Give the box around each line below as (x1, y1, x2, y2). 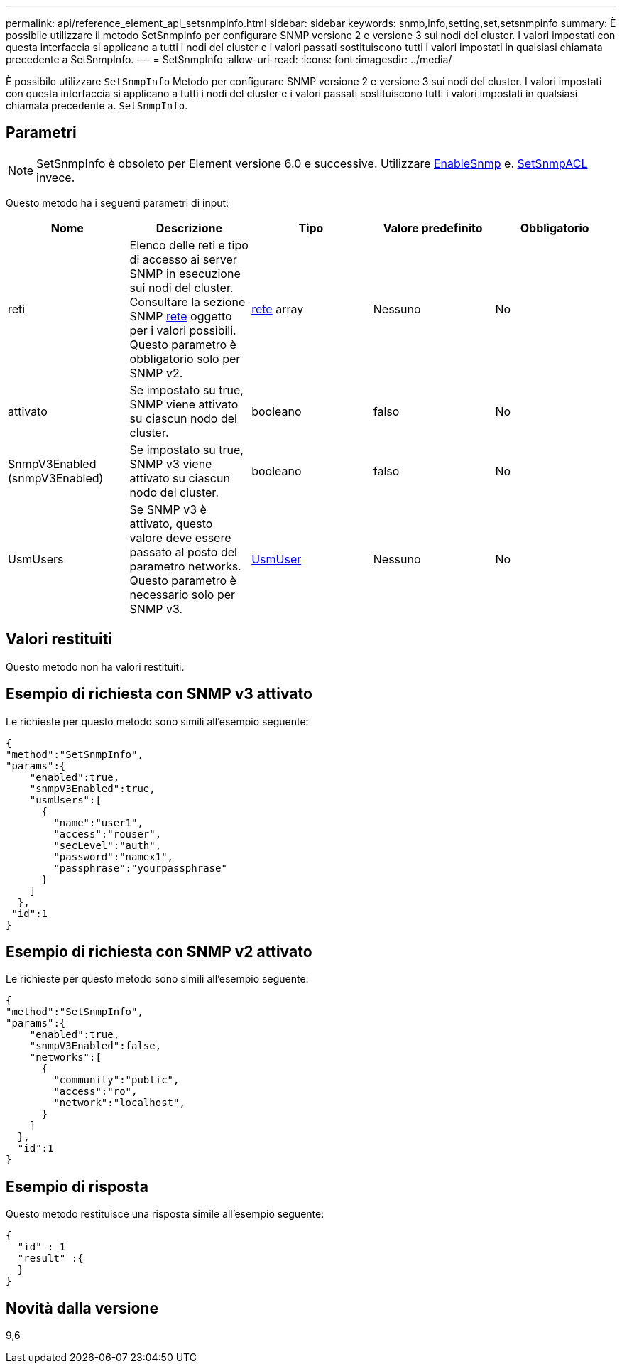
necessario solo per (129, 587, 236, 602)
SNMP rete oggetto (129, 308, 232, 323)
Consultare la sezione (129, 294, 246, 309)
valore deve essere (129, 530, 231, 545)
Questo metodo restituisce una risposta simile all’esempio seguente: (6, 1208, 324, 1221)
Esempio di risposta (6, 1177, 148, 1196)
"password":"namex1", (53, 850, 174, 862)
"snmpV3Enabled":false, (29, 1040, 162, 1052)
